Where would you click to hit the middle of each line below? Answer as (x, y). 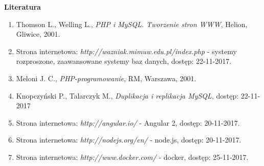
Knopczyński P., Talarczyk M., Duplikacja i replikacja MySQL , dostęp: (127, 95)
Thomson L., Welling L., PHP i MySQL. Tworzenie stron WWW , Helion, (132, 24)
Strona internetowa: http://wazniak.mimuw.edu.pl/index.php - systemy (126, 51)
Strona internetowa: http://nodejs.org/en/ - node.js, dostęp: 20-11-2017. (129, 140)
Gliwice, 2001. (38, 34)
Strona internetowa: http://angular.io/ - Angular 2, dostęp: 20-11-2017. (128, 122)
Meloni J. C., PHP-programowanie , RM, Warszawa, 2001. (106, 78)
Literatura (23, 7)
